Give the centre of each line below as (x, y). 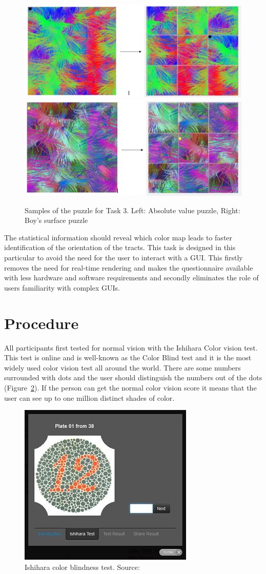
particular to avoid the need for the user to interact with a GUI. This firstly (124, 258)
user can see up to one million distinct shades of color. (89, 397)
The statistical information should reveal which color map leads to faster (118, 237)
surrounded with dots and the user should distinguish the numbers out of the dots (133, 377)
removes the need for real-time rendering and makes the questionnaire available (129, 267)
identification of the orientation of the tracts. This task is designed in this (120, 247)
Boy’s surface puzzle (56, 220)
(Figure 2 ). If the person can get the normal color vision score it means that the (130, 387)
